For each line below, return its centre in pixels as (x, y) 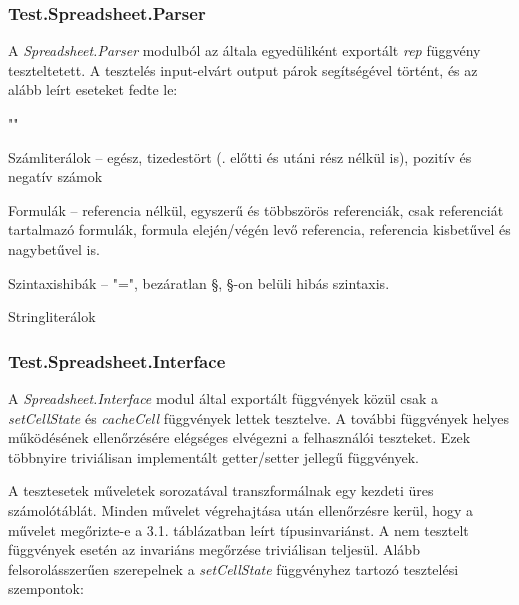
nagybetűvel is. (54, 248)
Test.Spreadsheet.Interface (117, 360)
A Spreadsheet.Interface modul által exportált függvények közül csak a (223, 397)
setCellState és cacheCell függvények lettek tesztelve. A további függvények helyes (259, 417)
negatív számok (55, 176)
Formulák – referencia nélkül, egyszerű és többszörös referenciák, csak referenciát (256, 209)
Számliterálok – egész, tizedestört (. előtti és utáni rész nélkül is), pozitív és (240, 156)
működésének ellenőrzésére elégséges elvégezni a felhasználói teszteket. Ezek (239, 437)
